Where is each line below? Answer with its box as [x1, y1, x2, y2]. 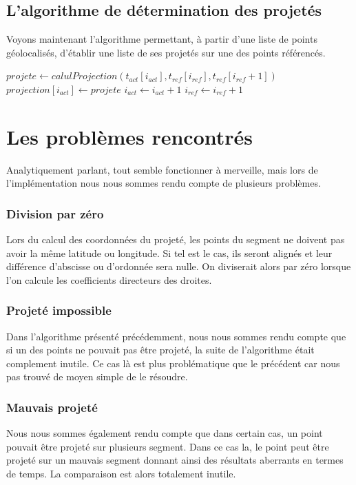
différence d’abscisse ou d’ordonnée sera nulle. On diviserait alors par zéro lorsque [6, 259, 351, 274]
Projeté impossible [6, 302, 112, 319]
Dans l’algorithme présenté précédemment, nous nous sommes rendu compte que [6, 329, 346, 343]
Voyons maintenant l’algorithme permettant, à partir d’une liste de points [6, 32, 317, 46]
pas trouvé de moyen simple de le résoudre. [6, 369, 188, 384]
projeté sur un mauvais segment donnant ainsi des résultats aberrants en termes [6, 453, 344, 467]
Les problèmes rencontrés [6, 122, 253, 150]
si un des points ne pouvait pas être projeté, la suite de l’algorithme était [6, 342, 315, 357]
